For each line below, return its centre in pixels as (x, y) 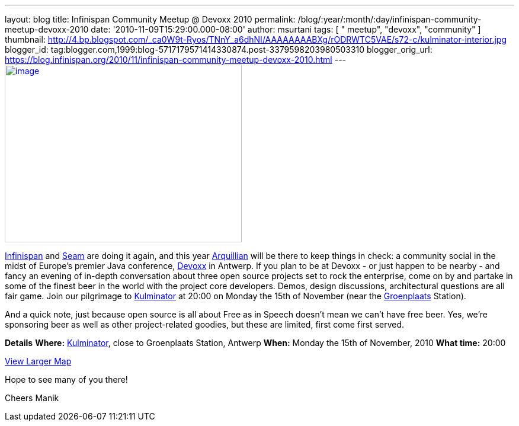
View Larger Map (38, 361)
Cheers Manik (32, 398)
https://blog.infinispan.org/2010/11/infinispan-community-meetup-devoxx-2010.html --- (176, 60)
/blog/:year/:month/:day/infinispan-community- (390, 19)
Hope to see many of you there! (66, 379)
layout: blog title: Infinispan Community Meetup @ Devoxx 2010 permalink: (150, 19)
